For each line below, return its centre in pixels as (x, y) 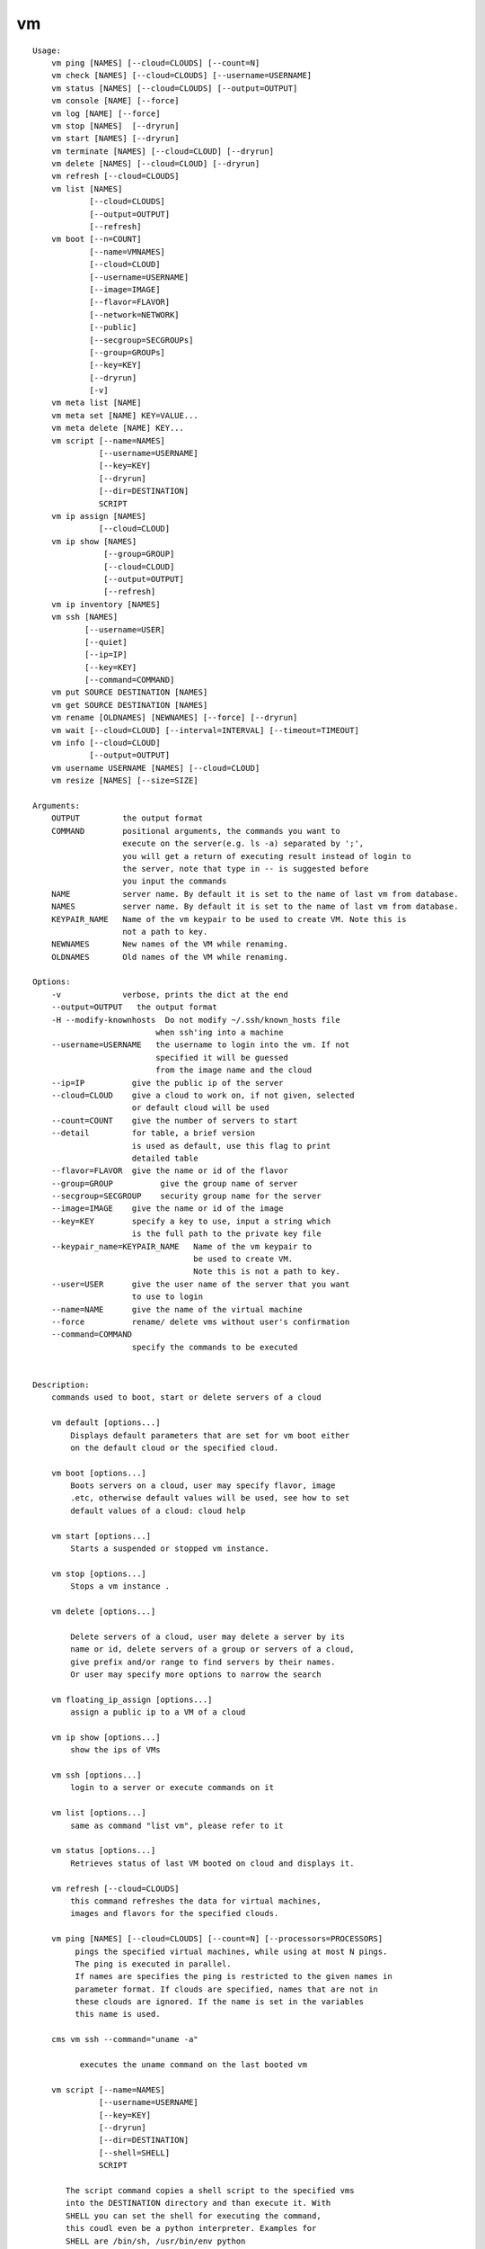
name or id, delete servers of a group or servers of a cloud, (212, 1649)
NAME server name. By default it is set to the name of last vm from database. (255, 894)
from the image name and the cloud (234, 1070)
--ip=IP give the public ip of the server (167, 1083)
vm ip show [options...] (106, 1737)
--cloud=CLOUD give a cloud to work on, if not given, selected (203, 1095)
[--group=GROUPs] (128, 352)
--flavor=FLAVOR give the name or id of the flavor (170, 1171)
